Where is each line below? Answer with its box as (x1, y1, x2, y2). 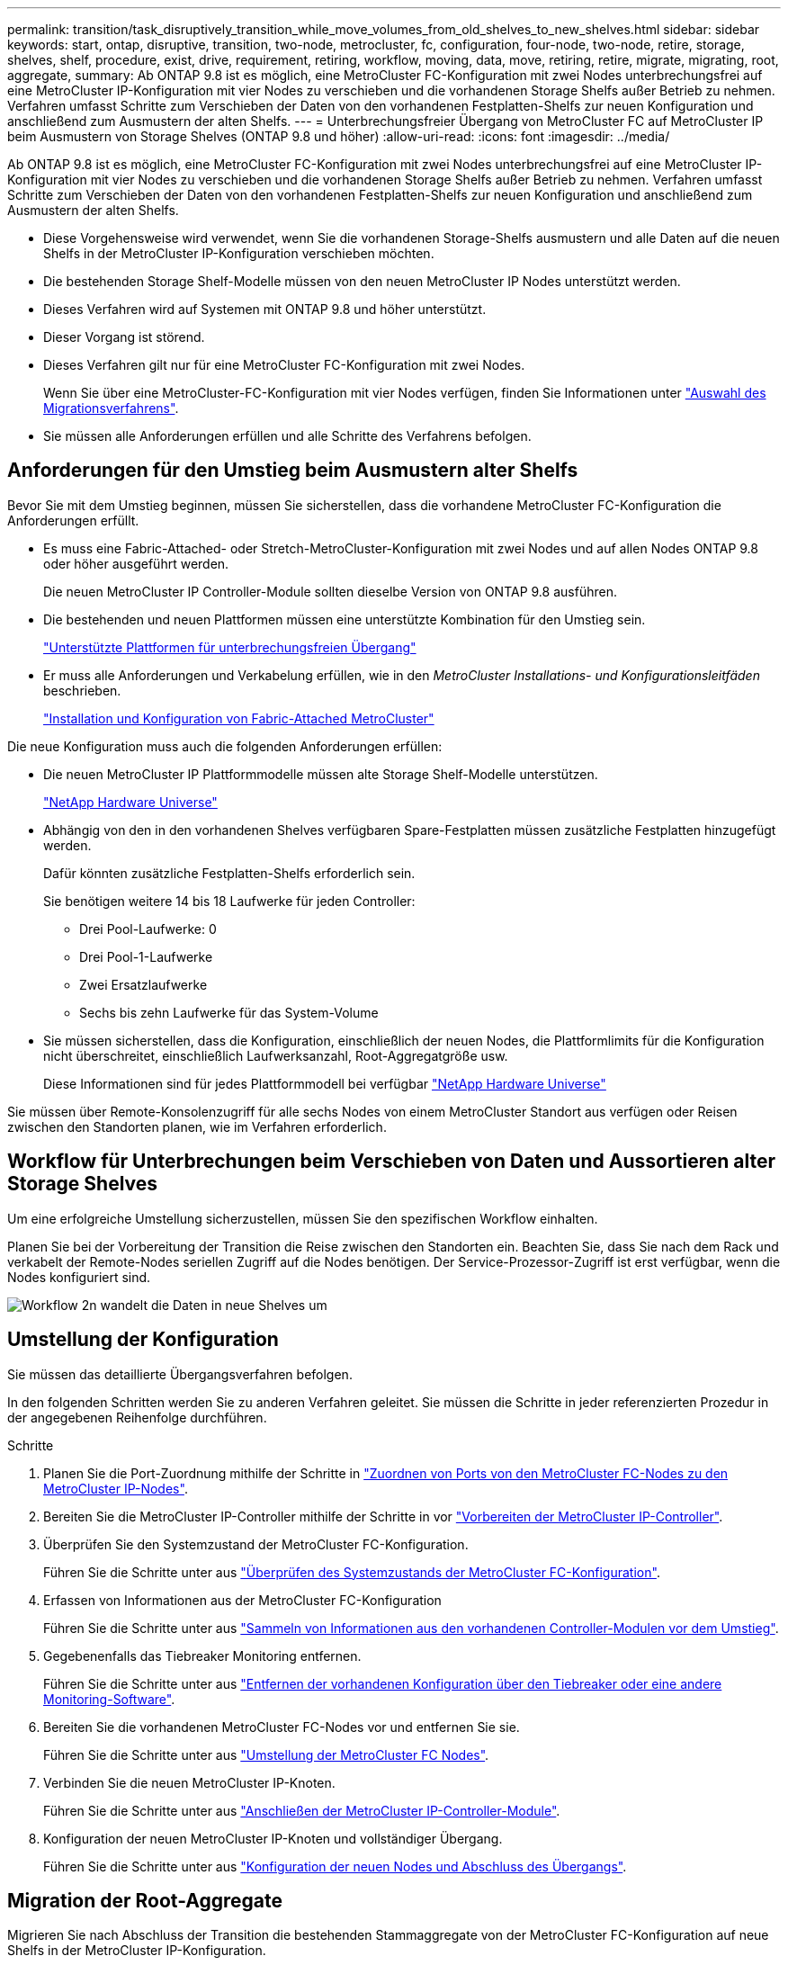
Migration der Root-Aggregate (7, 1889, 283, 1912)
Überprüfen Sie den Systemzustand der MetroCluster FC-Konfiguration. (43, 1536, 469, 1552)
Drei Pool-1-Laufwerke (79, 948, 213, 965)
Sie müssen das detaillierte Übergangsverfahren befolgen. (7, 1366, 353, 1382)
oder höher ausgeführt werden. (43, 555, 229, 571)
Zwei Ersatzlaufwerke (79, 976, 208, 992)
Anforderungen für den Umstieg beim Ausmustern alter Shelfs (7, 459, 578, 482)
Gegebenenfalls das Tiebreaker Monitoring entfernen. (43, 1647, 362, 1664)
